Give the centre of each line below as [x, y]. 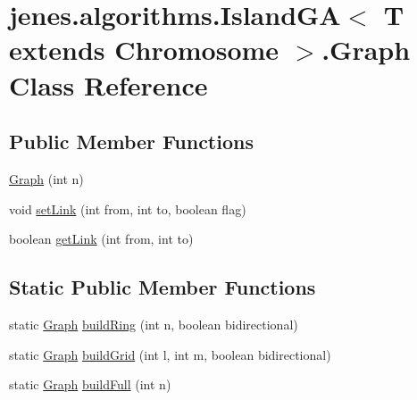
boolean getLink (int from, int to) [101, 239]
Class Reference [108, 84]
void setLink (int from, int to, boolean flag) [128, 208]
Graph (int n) [46, 178]
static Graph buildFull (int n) [90, 384]
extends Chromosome [144, 50]
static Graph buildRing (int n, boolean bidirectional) [154, 324]
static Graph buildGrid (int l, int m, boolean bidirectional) [170, 354]
